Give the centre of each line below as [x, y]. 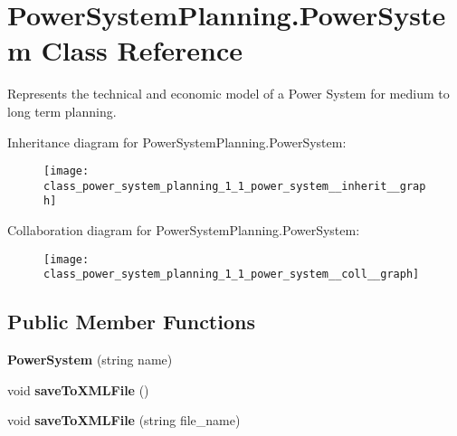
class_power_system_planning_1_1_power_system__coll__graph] [232, 275]
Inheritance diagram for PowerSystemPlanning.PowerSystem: [177, 142]
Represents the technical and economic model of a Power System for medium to [228, 94]
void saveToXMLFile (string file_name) [124, 420]
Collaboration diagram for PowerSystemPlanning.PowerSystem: [184, 230]
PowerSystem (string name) [90, 360]
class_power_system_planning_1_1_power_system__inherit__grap [235, 186]
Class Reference [142, 50]
